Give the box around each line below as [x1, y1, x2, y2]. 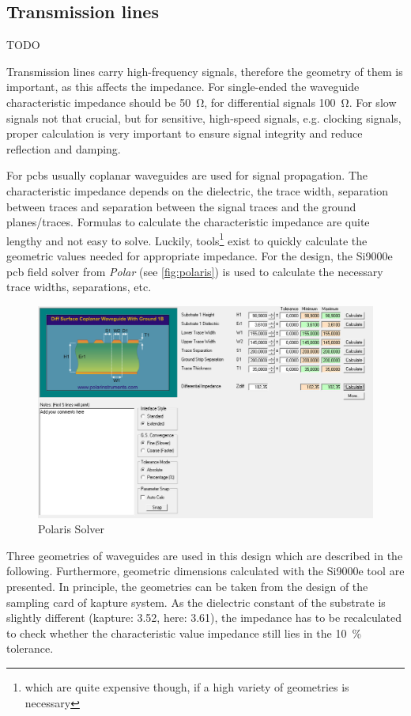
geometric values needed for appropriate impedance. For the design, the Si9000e [6, 247, 393, 263]
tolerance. [6, 640, 54, 657]
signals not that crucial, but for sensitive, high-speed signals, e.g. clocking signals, [6, 109, 402, 126]
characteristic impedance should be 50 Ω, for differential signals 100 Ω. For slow [6, 93, 397, 110]
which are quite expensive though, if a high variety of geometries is [25, 679, 349, 695]
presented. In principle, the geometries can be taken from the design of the [6, 578, 368, 595]
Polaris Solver [38, 521, 104, 537]
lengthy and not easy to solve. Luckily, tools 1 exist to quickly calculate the [6, 229, 368, 248]
